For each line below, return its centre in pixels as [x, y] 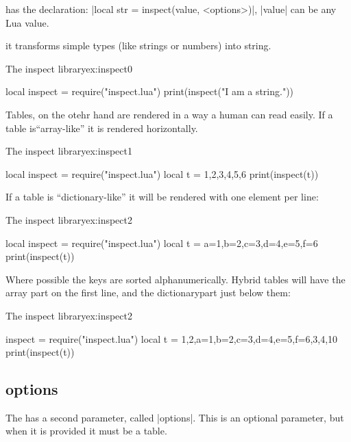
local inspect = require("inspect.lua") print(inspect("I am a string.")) [150, 91]
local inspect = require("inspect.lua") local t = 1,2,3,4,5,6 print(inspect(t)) [162, 173]
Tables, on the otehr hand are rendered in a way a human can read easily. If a [169, 114]
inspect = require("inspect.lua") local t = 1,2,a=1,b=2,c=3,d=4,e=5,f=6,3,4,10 [172, 338]
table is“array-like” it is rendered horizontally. [102, 128]
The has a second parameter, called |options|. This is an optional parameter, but [175, 417]
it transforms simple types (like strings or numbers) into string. [138, 45]
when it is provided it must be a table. [86, 431]
